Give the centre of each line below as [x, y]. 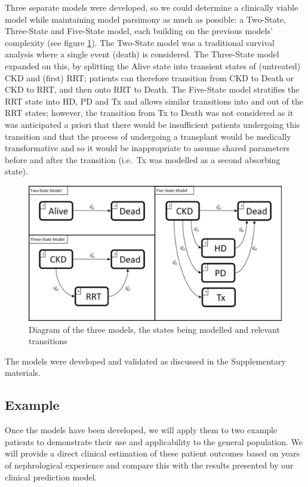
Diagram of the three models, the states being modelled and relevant [154, 329]
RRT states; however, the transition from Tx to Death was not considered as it [149, 113]
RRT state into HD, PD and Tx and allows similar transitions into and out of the [154, 101]
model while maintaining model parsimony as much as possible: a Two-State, [145, 19]
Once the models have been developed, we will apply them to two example [141, 430]
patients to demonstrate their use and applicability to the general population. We [154, 441]
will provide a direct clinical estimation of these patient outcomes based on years [153, 453]
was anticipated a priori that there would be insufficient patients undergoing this [153, 124]
